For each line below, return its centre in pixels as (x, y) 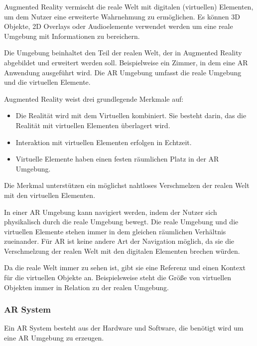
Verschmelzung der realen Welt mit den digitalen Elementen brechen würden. (122, 251)
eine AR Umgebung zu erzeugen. (54, 338)
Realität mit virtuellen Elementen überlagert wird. (93, 125)
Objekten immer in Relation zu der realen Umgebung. (86, 287)
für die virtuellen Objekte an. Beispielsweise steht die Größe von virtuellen (118, 277)
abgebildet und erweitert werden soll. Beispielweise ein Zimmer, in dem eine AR (126, 62)
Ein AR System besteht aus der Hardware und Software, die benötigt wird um (124, 328)
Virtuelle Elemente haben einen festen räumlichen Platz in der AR (117, 159)
